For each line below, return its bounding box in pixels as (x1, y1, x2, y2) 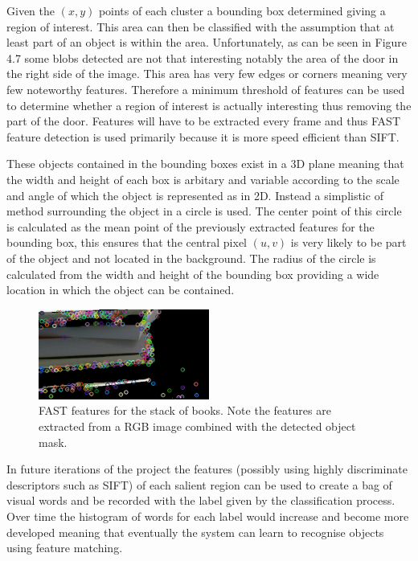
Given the (6, 2, 55, 18)
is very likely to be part (290, 234, 407, 251)
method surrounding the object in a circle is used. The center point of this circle (6, 203, 402, 219)
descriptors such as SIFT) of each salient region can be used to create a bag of (6, 476, 392, 493)
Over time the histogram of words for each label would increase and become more (6, 507, 409, 524)
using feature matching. (6, 539, 123, 556)
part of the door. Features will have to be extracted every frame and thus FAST (6, 113, 400, 129)
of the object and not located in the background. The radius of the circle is (6, 249, 376, 266)
